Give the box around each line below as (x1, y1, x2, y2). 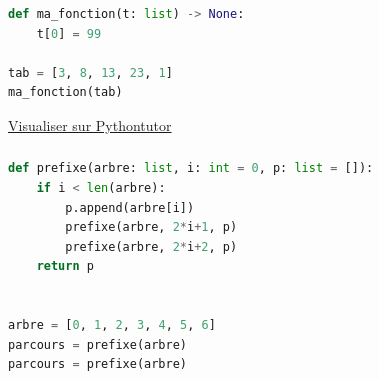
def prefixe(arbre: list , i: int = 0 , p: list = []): (8, 161, 374, 176)
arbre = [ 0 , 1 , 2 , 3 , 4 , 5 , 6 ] (8, 318, 216, 333)
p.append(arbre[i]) (65, 200, 195, 215)
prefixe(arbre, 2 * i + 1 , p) (65, 220, 238, 235)
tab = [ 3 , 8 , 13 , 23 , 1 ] (8, 65, 173, 80)
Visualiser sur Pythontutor (8, 114, 172, 135)
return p (36, 259, 94, 274)
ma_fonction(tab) (8, 85, 123, 100)
